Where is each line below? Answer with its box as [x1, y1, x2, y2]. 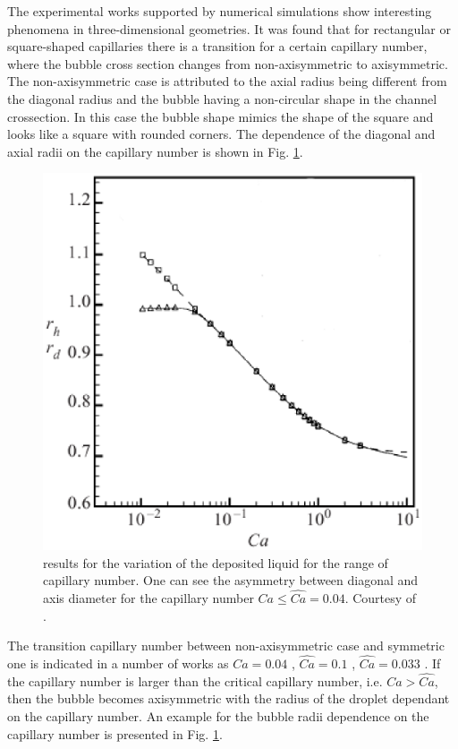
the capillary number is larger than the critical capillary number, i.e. [7, 671, 383, 690]
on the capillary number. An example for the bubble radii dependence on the [7, 707, 429, 725]
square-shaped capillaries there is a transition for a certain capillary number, [7, 37, 428, 56]
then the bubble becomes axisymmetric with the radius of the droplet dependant [7, 689, 450, 708]
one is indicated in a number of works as [7, 654, 229, 672]
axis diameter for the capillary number [43, 589, 254, 607]
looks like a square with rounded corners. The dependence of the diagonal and [7, 125, 436, 143]
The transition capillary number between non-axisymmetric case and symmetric [7, 636, 445, 655]
